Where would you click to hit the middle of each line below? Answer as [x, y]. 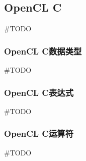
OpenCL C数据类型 [43, 51]
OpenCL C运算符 [39, 133]
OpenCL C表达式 [39, 92]
